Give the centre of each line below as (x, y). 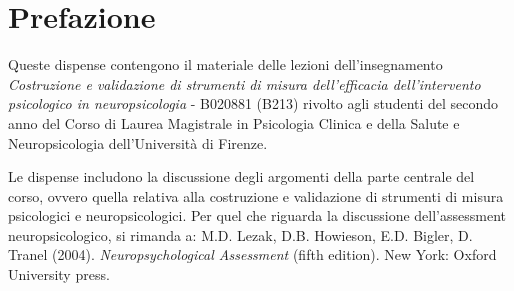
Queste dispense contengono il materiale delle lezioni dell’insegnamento (225, 64)
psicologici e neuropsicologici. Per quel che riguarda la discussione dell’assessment (257, 215)
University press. (59, 274)
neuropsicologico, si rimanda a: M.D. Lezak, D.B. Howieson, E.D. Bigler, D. (240, 234)
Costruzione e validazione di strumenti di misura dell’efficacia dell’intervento (244, 83)
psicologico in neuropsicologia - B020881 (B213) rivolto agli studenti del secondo (253, 103)
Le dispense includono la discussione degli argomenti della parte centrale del (241, 176)
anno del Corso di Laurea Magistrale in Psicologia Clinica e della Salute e (234, 122)
